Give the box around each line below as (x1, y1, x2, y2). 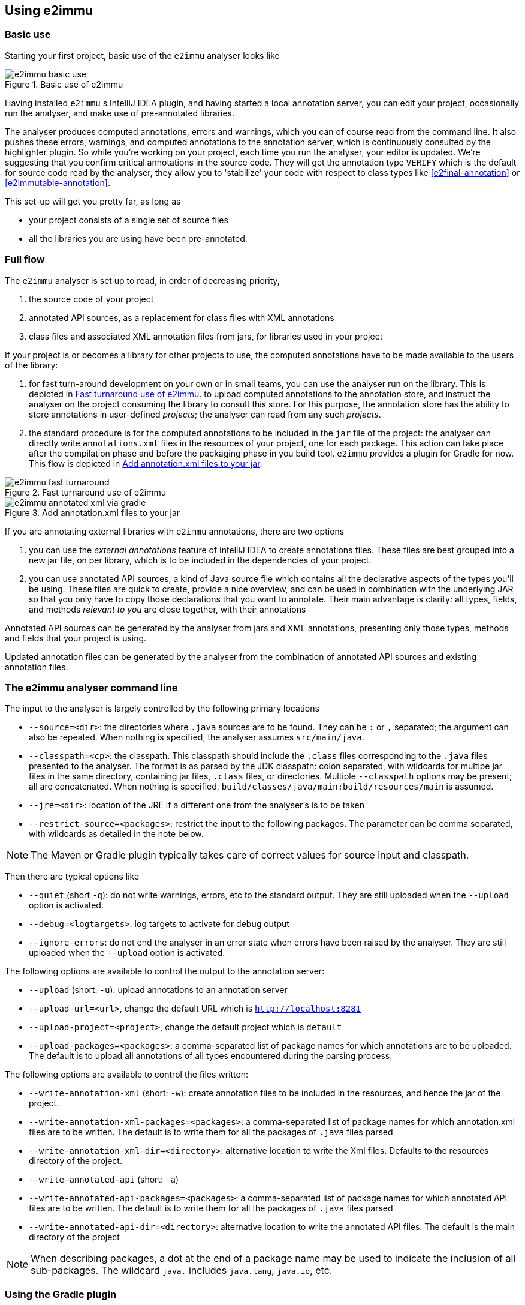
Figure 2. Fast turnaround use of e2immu (5, 487, 167, 497)
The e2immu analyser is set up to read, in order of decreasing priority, (5, 275, 280, 286)
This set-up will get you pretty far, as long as (5, 196, 181, 206)
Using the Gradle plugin (5, 1288, 117, 1300)
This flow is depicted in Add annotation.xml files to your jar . (29, 458, 262, 469)
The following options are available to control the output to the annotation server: (5, 966, 325, 977)
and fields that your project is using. (5, 632, 147, 643)
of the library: (5, 359, 58, 370)
